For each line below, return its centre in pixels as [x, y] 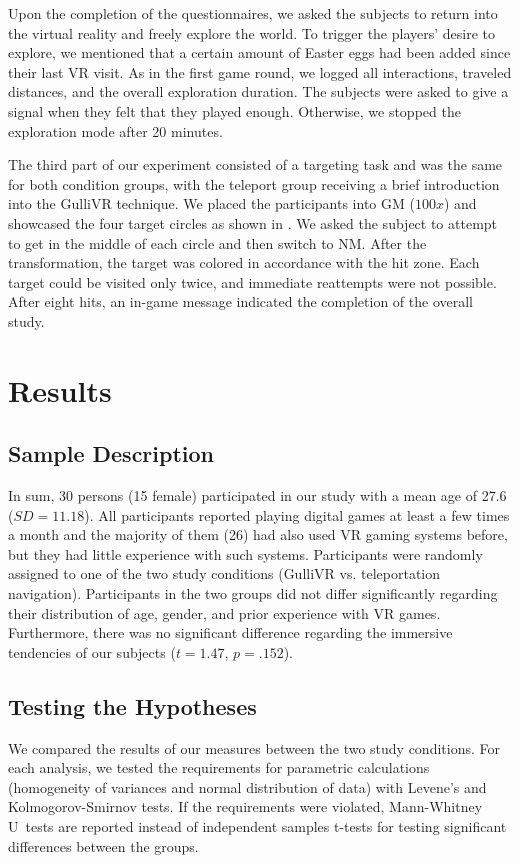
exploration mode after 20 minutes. [115, 130]
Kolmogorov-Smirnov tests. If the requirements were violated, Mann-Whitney [245, 806]
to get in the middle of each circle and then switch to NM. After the [217, 242]
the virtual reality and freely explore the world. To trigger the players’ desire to [252, 32]
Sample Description [111, 453]
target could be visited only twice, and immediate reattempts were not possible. [252, 281]
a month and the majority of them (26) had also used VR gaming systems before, [258, 534]
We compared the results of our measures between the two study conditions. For [254, 747]
